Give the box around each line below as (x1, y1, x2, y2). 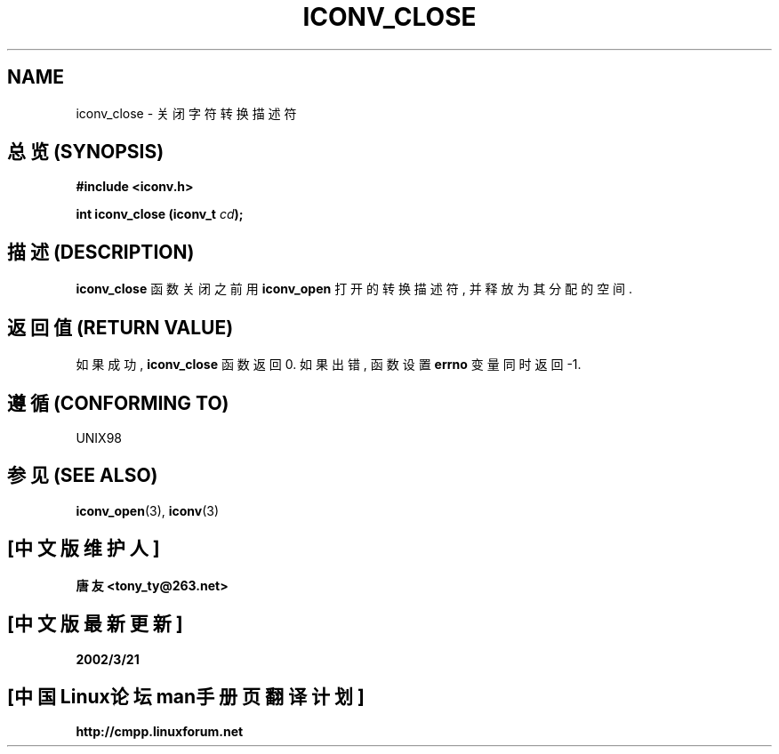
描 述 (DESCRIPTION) (7, 240, 195, 263)
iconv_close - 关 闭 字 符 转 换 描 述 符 (76, 105, 297, 121)
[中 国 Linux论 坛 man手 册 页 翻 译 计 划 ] (7, 685, 365, 708)
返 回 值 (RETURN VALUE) (7, 316, 234, 339)
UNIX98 (76, 429, 123, 445)
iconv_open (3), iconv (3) (76, 502, 220, 518)
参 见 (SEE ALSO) (7, 464, 158, 487)
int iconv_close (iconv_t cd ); (76, 206, 244, 222)
